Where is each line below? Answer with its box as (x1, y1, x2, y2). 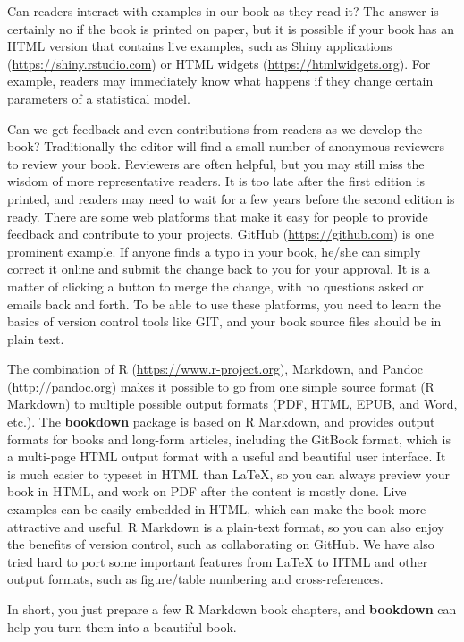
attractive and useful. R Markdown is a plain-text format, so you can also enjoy (7, 517, 444, 536)
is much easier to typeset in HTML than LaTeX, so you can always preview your (7, 464, 451, 483)
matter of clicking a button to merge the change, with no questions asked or (7, 276, 424, 295)
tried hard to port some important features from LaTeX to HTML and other (7, 552, 428, 570)
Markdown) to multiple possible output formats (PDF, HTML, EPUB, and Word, (7, 394, 458, 413)
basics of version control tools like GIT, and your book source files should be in (7, 312, 442, 331)
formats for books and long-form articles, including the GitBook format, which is (7, 429, 451, 448)
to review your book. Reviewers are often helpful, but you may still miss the (7, 154, 425, 173)
